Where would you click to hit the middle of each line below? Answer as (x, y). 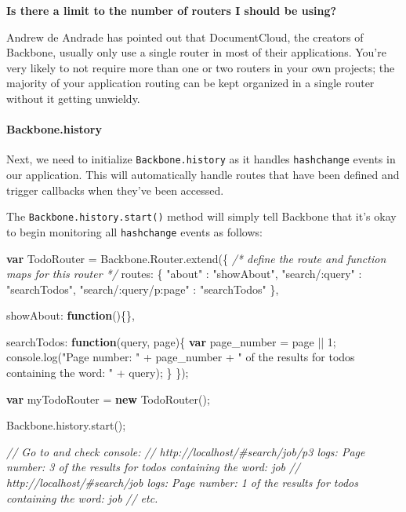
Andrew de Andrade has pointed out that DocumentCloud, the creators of (185, 37)
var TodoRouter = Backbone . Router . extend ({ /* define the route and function (196, 258)
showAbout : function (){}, (71, 315)
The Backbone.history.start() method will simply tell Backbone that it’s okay (201, 216)
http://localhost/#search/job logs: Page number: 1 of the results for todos (182, 483)
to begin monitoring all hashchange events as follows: (134, 231)
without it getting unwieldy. (73, 98)
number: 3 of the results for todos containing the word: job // (154, 467)
